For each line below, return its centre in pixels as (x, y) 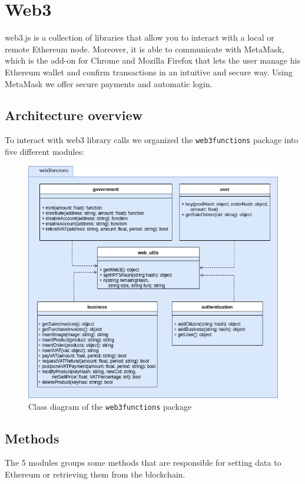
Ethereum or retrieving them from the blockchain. (95, 474)
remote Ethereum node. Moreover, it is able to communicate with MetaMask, (145, 49)
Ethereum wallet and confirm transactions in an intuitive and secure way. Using (149, 72)
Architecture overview (74, 115)
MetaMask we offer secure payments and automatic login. (109, 83)
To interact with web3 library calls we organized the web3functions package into (152, 140)
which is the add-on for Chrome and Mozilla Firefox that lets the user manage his (152, 60)
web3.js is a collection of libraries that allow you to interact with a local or (140, 37)
